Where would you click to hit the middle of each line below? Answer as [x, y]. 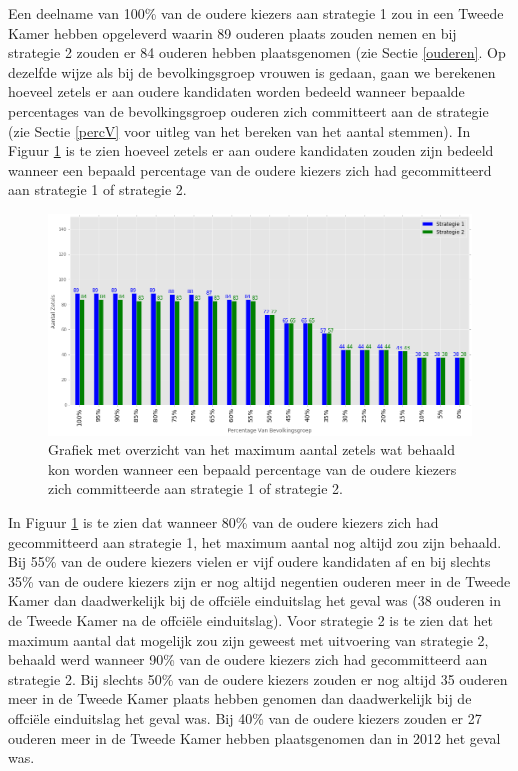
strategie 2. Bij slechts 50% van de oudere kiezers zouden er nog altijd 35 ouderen [258, 678]
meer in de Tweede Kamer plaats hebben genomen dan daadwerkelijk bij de [240, 698]
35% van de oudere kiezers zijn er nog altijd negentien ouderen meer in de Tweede [259, 580]
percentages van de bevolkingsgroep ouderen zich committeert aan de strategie [248, 110]
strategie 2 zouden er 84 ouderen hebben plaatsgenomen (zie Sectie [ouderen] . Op [257, 52]
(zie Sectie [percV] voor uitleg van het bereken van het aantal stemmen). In [239, 130]
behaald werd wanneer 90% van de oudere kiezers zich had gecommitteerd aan [248, 659]
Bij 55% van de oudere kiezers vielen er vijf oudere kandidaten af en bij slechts [249, 561]
